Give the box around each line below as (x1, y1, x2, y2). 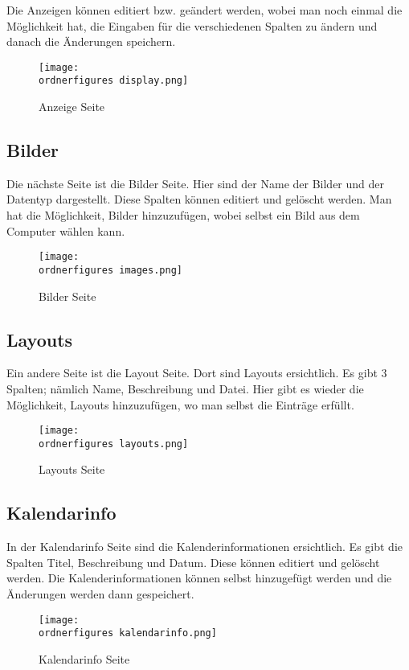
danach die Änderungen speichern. (6, 33, 176, 50)
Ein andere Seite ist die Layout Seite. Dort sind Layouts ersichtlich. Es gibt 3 (6, 364, 387, 381)
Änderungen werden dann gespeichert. (6, 586, 194, 602)
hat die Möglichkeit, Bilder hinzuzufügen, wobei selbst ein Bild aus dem (6, 207, 360, 224)
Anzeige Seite (39, 98, 105, 115)
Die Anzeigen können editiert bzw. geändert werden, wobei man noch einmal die (6, 2, 403, 18)
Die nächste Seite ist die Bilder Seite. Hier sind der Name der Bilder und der (6, 175, 385, 191)
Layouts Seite (39, 461, 105, 478)
